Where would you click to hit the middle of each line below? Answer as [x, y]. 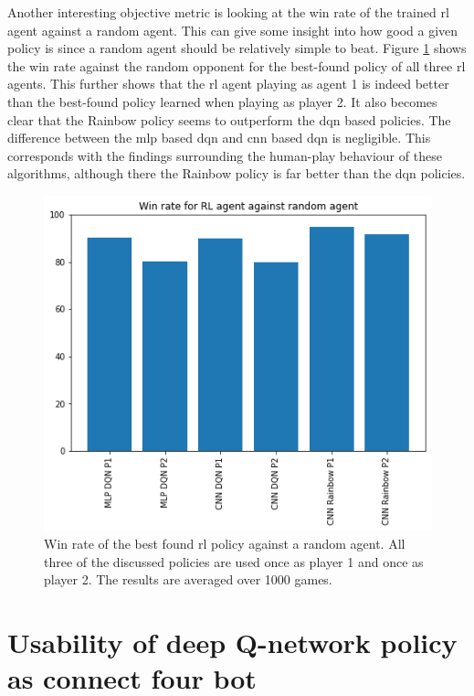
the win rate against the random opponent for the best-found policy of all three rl [237, 65]
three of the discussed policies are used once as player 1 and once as [234, 561]
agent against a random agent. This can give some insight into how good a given [233, 30]
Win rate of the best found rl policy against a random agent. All [225, 544]
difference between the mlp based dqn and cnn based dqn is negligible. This [219, 138]
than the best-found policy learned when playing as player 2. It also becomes [222, 101]
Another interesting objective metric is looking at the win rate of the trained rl [228, 12]
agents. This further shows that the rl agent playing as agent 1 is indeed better [228, 84]
